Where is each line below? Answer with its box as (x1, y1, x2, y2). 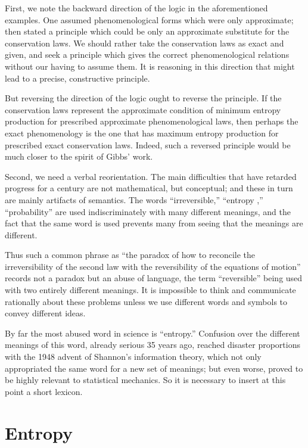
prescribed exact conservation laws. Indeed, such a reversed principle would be (5, 138, 291, 151)
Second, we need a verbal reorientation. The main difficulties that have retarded (5, 170, 297, 182)
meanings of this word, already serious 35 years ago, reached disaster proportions (5, 338, 300, 351)
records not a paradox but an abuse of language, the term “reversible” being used (5, 272, 303, 284)
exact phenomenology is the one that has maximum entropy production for (5, 126, 279, 139)
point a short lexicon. (5, 385, 83, 397)
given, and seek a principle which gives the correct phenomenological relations (5, 48, 290, 61)
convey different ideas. (5, 307, 86, 319)
